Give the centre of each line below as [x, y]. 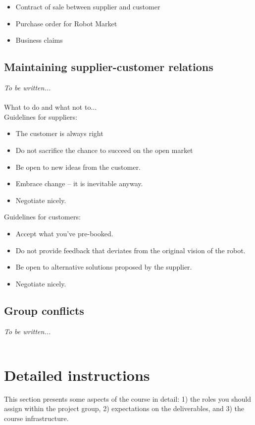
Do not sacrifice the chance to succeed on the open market [104, 150]
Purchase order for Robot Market [66, 23]
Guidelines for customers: [42, 217]
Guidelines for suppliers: [41, 116]
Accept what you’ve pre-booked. [64, 233]
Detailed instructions [77, 375]
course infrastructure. [36, 418]
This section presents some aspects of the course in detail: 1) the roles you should [127, 398]
